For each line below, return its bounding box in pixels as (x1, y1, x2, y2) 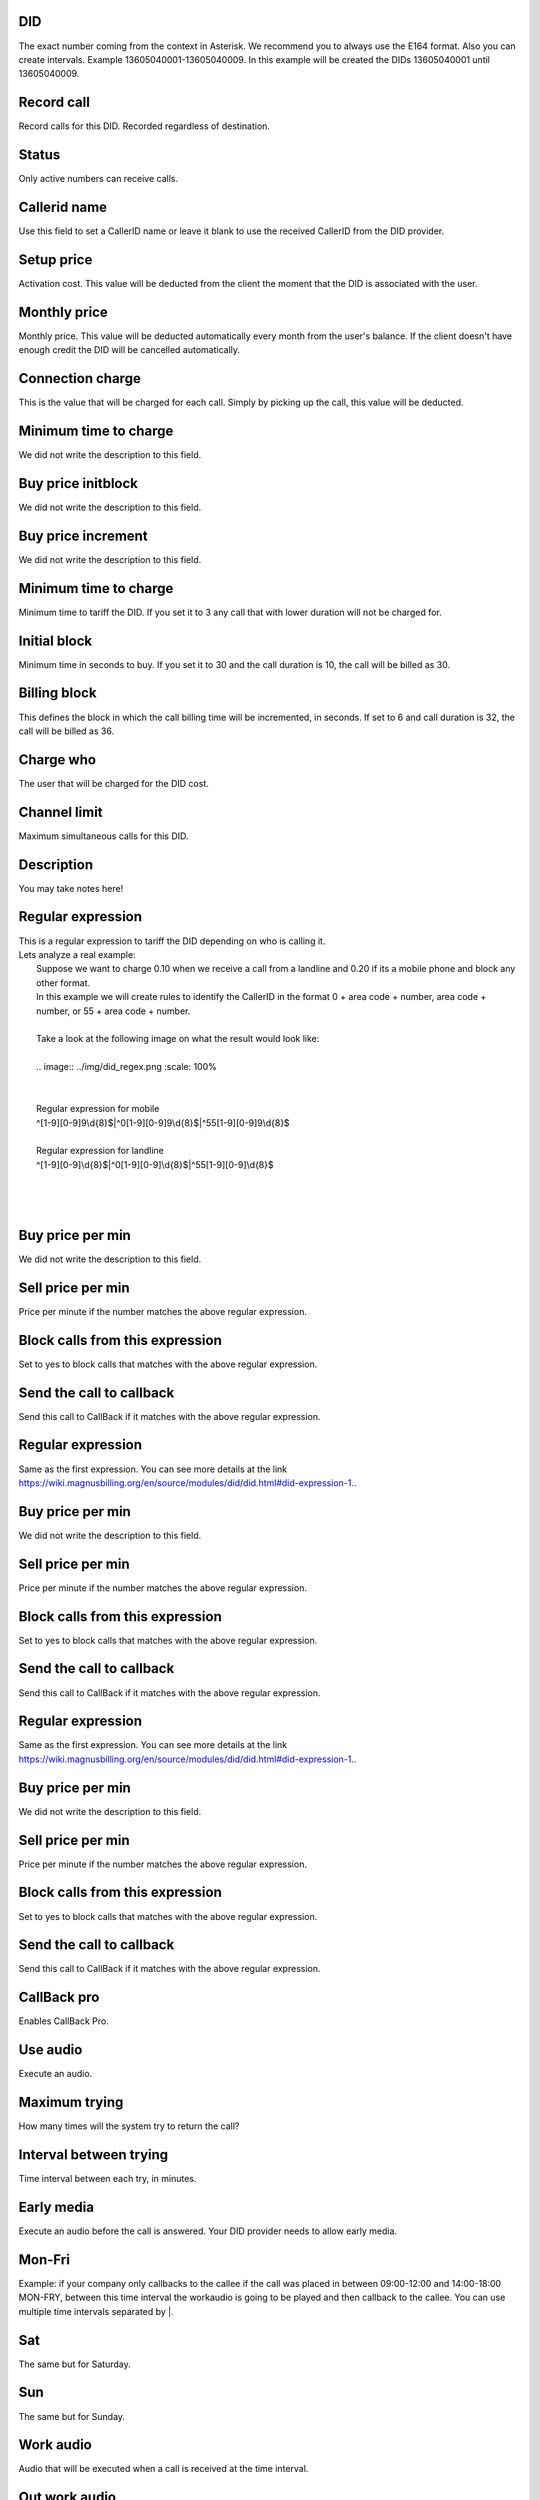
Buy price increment (18, 527, 149, 544)
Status (18, 146, 61, 164)
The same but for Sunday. (18, 2410, 125, 2422)
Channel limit (18, 803, 104, 820)
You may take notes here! (18, 882, 124, 894)
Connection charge (18, 370, 142, 387)
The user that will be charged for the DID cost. (18, 777, 209, 789)
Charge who (18, 751, 97, 768)
